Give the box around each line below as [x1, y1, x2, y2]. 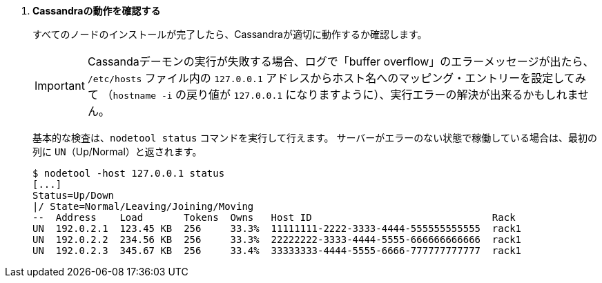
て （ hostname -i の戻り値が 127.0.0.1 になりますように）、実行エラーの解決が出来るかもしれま [87, 88, 579, 101]
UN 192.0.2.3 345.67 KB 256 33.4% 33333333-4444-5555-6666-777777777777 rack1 [32, 245, 522, 256]
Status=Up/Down [32, 190, 115, 201]
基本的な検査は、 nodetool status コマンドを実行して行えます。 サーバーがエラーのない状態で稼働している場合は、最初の [32, 132, 597, 144]
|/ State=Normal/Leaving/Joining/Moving [32, 201, 254, 212]
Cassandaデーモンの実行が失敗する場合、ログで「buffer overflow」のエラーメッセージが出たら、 [87, 55, 594, 68]
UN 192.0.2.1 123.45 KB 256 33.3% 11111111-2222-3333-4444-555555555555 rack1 [32, 223, 522, 234]
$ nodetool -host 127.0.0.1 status [32, 168, 225, 179]
